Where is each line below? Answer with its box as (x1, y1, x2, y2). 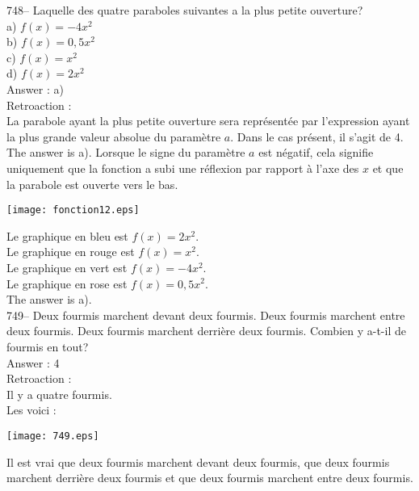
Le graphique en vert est (6, 258, 128, 275)
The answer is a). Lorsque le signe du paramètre (6, 144, 245, 161)
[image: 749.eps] (6, 430, 99, 442)
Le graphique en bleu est (6, 227, 128, 244)
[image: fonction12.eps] (6, 204, 140, 216)
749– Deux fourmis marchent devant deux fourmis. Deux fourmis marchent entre (6, 306, 405, 323)
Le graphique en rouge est (6, 243, 135, 260)
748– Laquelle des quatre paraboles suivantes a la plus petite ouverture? (6, 2, 363, 18)
